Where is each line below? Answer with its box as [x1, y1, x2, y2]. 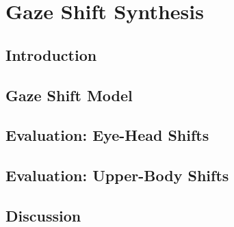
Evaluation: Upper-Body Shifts [5, 165, 229, 186]
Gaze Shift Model [5, 84, 133, 105]
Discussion [5, 204, 81, 226]
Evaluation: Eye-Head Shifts [5, 124, 209, 146]
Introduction [5, 44, 97, 65]
